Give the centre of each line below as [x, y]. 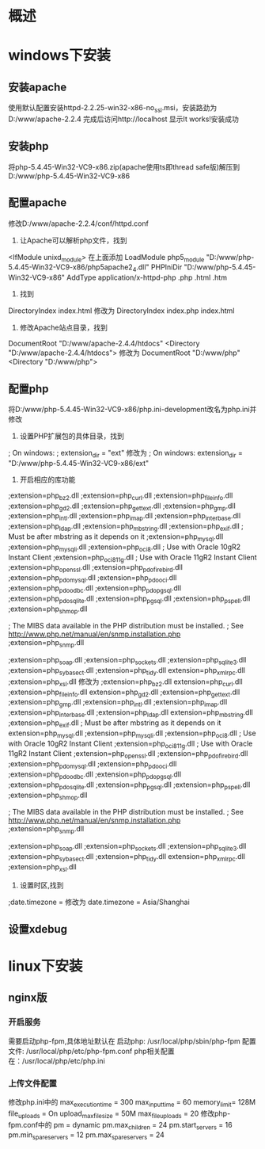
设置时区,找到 [42, 885]
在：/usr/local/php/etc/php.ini [57, 1061]
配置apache [38, 203]
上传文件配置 [33, 1083]
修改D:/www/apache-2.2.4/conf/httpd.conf [78, 223]
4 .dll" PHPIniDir [157, 268]
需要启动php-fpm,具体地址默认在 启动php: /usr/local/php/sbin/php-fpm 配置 [132, 1041]
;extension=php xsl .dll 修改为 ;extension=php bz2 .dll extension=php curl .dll [125, 682]
